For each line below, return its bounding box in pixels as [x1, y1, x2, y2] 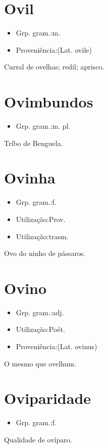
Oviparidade [4, 388, 91, 408]
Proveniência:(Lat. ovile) [16, 44, 92, 55]
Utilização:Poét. [16, 324, 65, 334]
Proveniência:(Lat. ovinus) [16, 341, 97, 352]
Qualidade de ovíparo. [4, 434, 72, 444]
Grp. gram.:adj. [16, 307, 64, 317]
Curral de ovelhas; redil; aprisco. [4, 61, 104, 72]
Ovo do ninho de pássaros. [4, 248, 86, 258]
